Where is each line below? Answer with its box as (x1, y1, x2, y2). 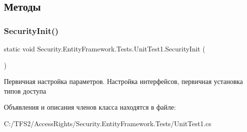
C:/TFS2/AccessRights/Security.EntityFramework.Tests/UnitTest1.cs (4, 118, 212, 128)
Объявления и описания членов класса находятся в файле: (4, 102, 176, 112)
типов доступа (4, 85, 46, 96)
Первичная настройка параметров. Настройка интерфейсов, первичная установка (4, 76, 243, 86)
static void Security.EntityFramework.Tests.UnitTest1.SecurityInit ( (4, 44, 205, 53)
